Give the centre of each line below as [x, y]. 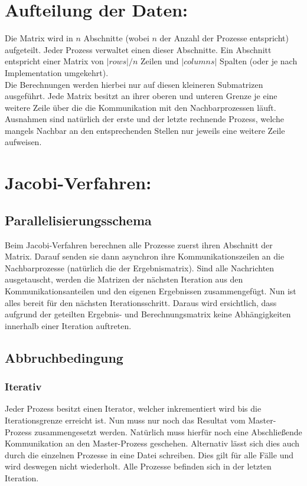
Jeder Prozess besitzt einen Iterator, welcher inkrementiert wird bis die [133, 408]
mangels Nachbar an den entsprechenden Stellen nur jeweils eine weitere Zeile [145, 130]
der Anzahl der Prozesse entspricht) [224, 38]
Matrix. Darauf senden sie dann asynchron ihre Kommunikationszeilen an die [145, 256]
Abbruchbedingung [64, 357]
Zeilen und [160, 61]
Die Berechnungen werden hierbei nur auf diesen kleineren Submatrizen [134, 84]
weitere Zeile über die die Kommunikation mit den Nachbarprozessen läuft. [141, 107]
